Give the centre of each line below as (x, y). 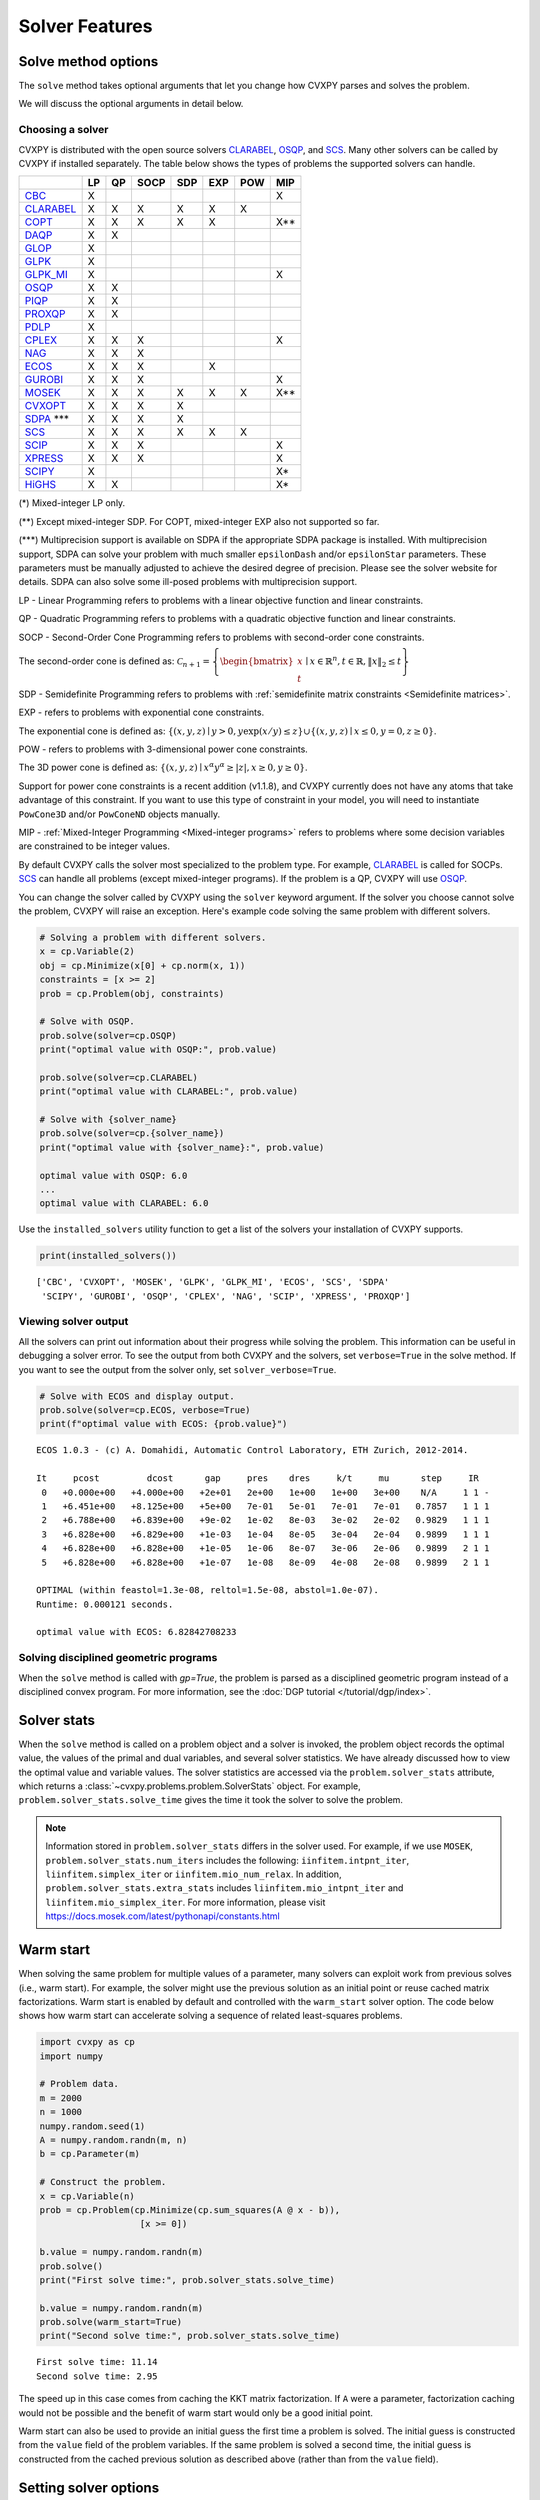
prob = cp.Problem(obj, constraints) (132, 993)
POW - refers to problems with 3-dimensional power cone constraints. (163, 749)
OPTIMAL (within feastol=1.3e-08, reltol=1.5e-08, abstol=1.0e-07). (207, 1590)
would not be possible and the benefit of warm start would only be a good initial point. (196, 2412)
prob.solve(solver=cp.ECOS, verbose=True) (145, 1410)
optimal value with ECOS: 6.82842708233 (136, 1632)
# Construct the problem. (103, 2182)
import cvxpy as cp (87, 2042)
